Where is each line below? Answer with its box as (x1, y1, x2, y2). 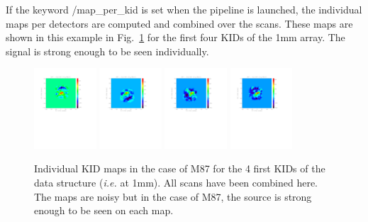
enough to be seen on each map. (34, 203, 174, 218)
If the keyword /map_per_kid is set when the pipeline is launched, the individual (6, 2, 362, 16)
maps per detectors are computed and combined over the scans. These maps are (6, 16, 353, 30)
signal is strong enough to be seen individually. (6, 43, 209, 58)
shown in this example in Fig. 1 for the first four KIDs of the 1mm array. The (6, 30, 345, 45)
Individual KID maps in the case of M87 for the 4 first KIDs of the (34, 161, 325, 176)
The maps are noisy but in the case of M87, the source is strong (34, 189, 312, 204)
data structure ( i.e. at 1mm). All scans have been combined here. (34, 174, 318, 189)
